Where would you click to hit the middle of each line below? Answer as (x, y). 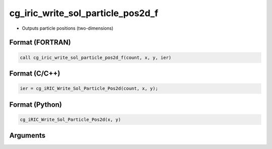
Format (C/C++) (35, 73)
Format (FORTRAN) (40, 43)
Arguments (27, 136)
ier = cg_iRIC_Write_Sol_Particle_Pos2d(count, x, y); (89, 89)
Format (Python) (36, 104)
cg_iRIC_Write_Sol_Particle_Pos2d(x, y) (70, 119)
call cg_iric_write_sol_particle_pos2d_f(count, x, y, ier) (96, 57)
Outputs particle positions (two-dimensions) (67, 28)
